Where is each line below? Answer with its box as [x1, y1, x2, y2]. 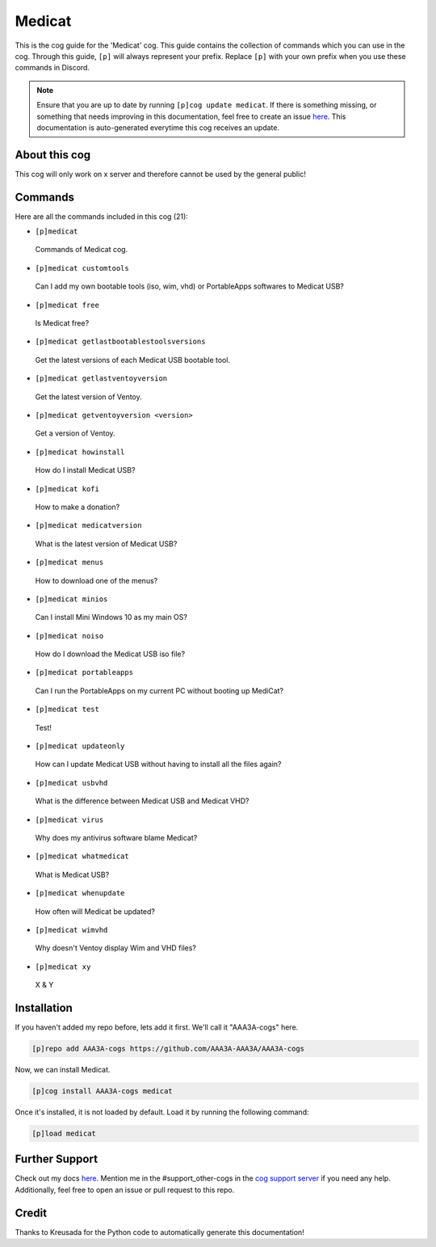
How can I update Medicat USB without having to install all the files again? [35, 760, 282, 769]
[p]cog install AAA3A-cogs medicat [31, 1086, 173, 1095]
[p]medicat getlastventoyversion [35, 374, 168, 383]
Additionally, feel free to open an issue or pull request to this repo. [15, 1185, 235, 1194]
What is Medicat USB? [35, 870, 110, 879]
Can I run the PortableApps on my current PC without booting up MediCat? [35, 685, 284, 695]
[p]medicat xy [35, 962, 91, 971]
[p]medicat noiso [35, 631, 104, 640]
